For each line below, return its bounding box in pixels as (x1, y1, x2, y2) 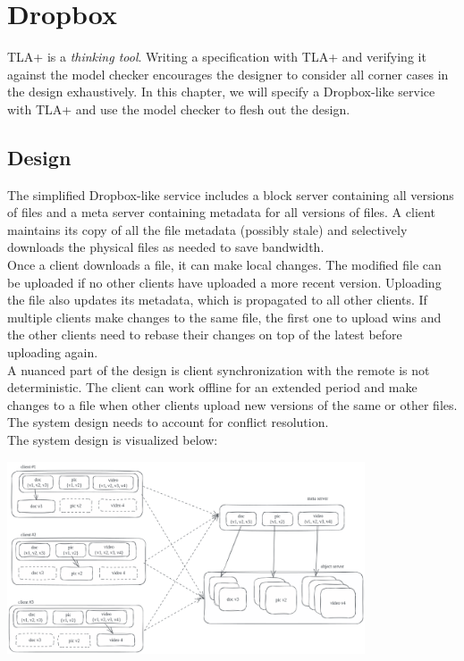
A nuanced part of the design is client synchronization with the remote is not (7, 360, 430, 379)
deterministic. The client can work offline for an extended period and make (7, 378, 418, 397)
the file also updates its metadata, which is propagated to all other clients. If (7, 290, 427, 309)
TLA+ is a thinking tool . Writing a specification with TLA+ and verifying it (7, 47, 426, 66)
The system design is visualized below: (7, 431, 218, 449)
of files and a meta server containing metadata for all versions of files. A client (7, 203, 435, 222)
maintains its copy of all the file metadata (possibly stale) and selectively (7, 220, 408, 238)
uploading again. (7, 343, 98, 362)
